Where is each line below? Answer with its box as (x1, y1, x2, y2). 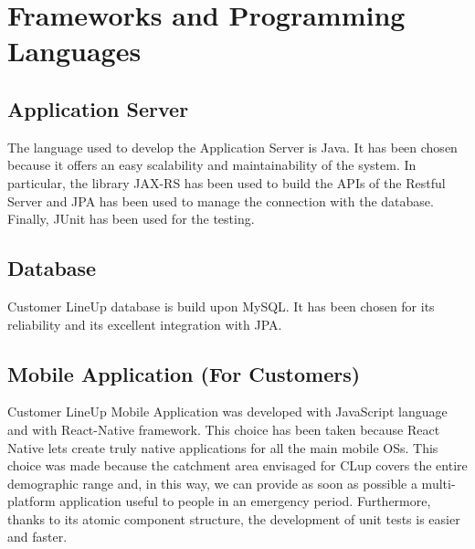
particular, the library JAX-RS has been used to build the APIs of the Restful (7, 173, 446, 192)
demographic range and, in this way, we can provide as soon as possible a (7, 473, 417, 492)
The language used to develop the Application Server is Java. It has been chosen (7, 137, 458, 156)
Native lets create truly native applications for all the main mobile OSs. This (7, 438, 438, 457)
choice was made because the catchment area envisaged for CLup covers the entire (7, 456, 468, 475)
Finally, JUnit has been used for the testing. (7, 209, 255, 228)
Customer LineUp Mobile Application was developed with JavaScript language (7, 402, 448, 421)
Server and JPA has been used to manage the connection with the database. (7, 191, 434, 210)
